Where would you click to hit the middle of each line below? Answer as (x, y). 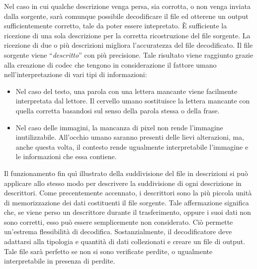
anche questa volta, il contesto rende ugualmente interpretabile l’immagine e (132, 146)
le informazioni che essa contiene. (66, 156)
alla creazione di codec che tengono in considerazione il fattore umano (110, 64)
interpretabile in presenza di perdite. (60, 261)
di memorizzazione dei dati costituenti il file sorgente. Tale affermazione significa (127, 202)
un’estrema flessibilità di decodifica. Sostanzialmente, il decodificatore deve (118, 231)
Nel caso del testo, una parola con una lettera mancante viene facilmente (127, 91)
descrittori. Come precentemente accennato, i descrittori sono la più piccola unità (128, 193)
